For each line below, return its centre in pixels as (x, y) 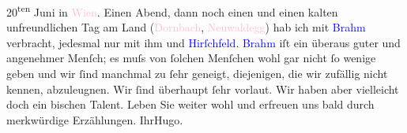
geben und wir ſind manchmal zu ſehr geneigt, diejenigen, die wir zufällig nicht (197, 74)
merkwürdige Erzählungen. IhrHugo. (95, 119)
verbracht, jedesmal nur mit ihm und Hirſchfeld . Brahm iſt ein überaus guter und (203, 42)
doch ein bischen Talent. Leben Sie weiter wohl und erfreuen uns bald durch (190, 104)
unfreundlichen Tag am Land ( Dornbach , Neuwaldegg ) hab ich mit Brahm (186, 27)
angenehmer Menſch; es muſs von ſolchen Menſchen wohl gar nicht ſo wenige (191, 58)
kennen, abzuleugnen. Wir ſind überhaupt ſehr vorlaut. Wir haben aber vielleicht (203, 89)
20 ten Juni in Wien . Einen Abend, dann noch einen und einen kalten (172, 11)
